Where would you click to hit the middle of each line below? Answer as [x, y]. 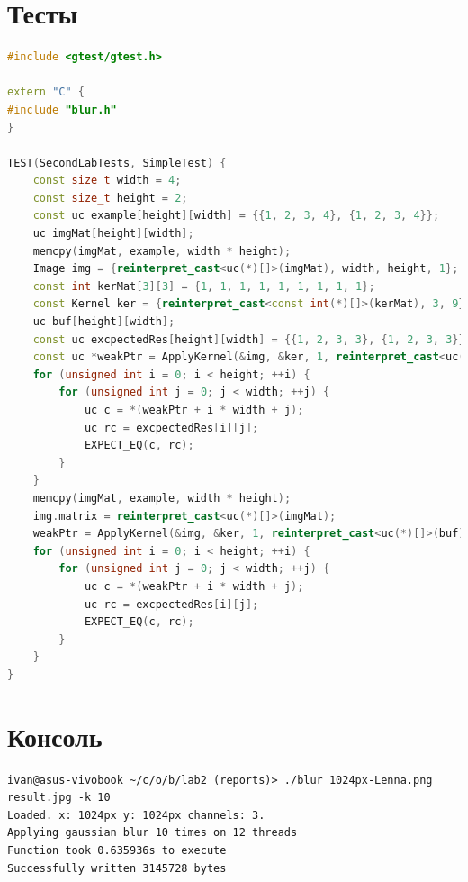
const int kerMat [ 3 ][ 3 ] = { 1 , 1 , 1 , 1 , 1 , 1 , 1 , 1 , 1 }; [204, 286]
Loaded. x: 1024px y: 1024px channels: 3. [136, 815]
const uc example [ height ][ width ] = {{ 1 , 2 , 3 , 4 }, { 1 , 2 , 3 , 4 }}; [236, 216]
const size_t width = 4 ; [107, 181]
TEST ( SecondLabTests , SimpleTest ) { [117, 163]
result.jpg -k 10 [59, 798]
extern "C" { [46, 92]
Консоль [55, 736]
